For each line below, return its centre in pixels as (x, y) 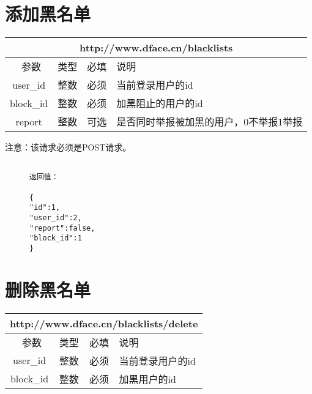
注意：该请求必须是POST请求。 (68, 147)
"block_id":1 (56, 238)
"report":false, (62, 228)
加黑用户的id (147, 379)
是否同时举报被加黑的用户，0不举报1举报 (210, 122)
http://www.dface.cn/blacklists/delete (104, 323)
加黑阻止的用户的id (160, 103)
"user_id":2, (56, 218)
